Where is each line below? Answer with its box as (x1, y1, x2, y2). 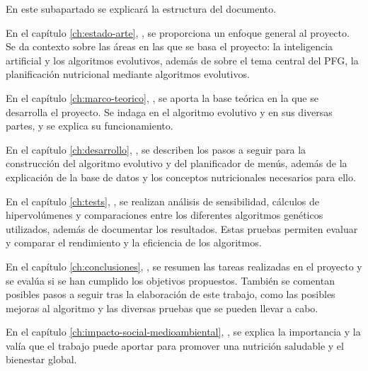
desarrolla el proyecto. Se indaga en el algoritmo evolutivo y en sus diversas (6, 104, 333, 119)
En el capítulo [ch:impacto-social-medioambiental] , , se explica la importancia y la (6, 324, 361, 339)
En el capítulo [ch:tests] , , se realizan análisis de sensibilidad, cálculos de (6, 193, 320, 208)
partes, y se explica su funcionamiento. (6, 118, 173, 133)
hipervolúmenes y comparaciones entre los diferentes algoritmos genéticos (6, 207, 323, 222)
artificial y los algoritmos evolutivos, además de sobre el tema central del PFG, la (6, 52, 359, 67)
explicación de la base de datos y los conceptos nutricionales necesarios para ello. (6, 169, 356, 184)
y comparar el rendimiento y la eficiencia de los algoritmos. (6, 235, 262, 250)
